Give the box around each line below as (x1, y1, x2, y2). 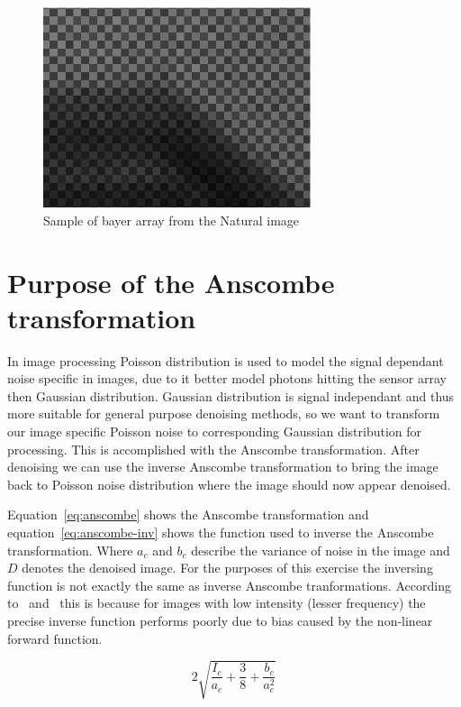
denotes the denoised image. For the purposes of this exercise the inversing (22, 558, 433, 577)
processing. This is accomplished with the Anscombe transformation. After (7, 439, 420, 458)
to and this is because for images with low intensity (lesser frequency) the (7, 593, 426, 612)
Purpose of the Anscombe (7, 263, 335, 300)
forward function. (7, 629, 103, 647)
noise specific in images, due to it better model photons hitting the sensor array (7, 369, 447, 388)
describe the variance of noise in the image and (191, 540, 450, 559)
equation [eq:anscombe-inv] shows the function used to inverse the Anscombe (7, 523, 434, 542)
